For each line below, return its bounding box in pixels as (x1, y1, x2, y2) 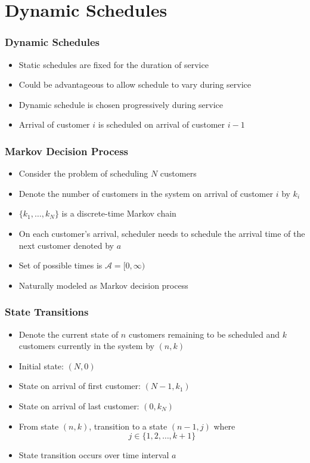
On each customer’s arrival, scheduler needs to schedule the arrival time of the (18, 227, 305, 239)
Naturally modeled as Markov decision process (18, 279, 188, 291)
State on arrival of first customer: (18, 379, 141, 392)
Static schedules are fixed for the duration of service (18, 58, 209, 70)
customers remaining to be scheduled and (128, 328, 280, 340)
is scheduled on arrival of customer (98, 118, 225, 131)
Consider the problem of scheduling (18, 167, 148, 180)
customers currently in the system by (18, 339, 154, 352)
